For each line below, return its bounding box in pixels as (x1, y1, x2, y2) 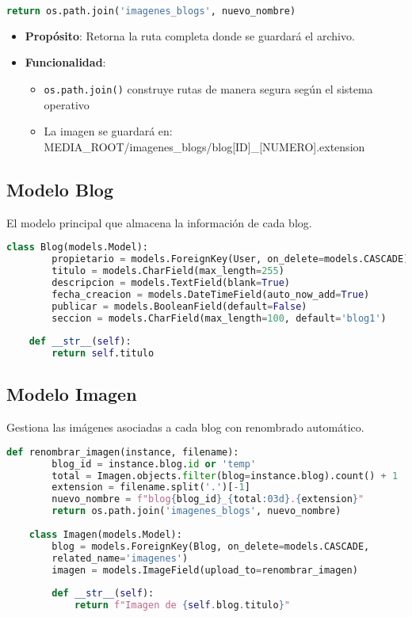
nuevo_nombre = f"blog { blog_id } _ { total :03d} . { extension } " (51, 493, 364, 505)
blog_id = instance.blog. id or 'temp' (51, 458, 257, 470)
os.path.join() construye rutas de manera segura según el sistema (44, 81, 373, 97)
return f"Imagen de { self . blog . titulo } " (74, 600, 291, 611)
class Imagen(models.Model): (29, 528, 182, 540)
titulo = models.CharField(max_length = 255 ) (51, 265, 284, 277)
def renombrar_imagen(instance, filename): (6, 446, 239, 458)
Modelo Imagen (6, 382, 137, 406)
